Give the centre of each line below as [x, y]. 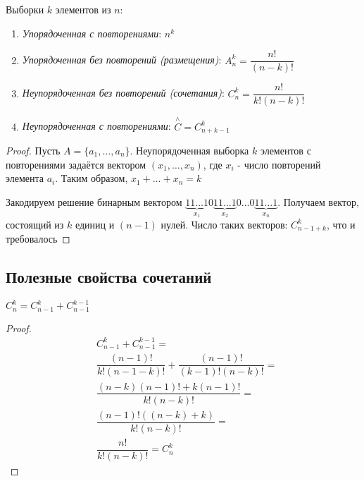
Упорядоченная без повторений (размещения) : [122, 60]
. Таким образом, [92, 178]
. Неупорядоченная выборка [189, 150]
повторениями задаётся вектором [76, 164]
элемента [25, 178]
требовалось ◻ [38, 239]
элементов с [285, 150]
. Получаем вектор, [318, 201]
